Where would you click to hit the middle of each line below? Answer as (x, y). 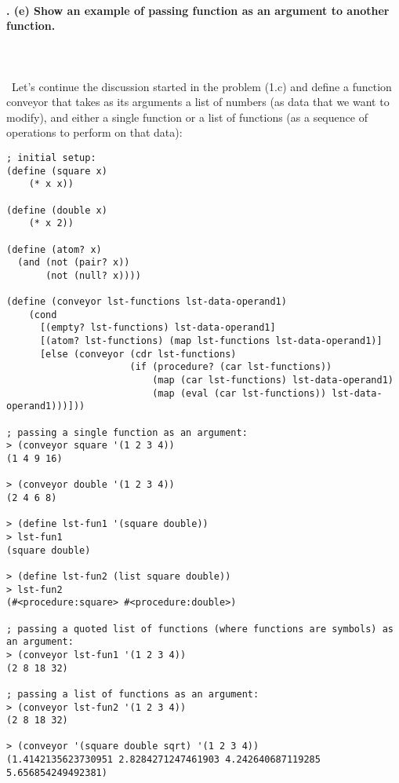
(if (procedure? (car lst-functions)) (231, 367)
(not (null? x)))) (93, 275)
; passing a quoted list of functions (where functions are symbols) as (200, 629)
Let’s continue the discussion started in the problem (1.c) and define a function (201, 86)
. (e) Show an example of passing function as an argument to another (198, 10)
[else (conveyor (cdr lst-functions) (138, 354)
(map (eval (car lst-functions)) (239, 393)
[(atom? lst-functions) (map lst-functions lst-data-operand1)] (211, 341)
